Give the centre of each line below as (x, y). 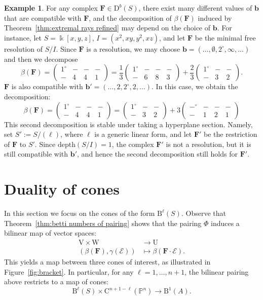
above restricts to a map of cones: (56, 282)
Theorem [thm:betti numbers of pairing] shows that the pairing (103, 223)
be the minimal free (225, 37)
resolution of (23, 48)
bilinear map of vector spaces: (50, 233)
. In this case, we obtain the (195, 86)
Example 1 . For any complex (51, 8)
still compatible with (36, 154)
